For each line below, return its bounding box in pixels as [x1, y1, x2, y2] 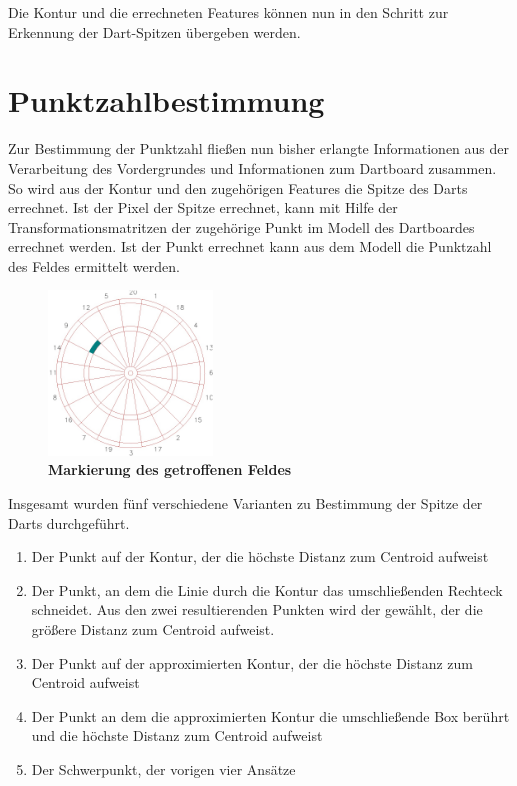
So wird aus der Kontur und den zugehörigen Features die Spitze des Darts [8, 177, 468, 198]
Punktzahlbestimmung [8, 80, 325, 121]
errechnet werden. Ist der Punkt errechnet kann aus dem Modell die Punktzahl [8, 236, 492, 257]
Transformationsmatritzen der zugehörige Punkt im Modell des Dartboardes [8, 216, 475, 237]
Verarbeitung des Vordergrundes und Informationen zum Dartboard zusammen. [8, 157, 497, 178]
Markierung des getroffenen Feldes [48, 459, 292, 480]
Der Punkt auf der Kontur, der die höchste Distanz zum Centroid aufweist [31, 546, 489, 567]
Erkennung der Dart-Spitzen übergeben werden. [8, 21, 301, 42]
